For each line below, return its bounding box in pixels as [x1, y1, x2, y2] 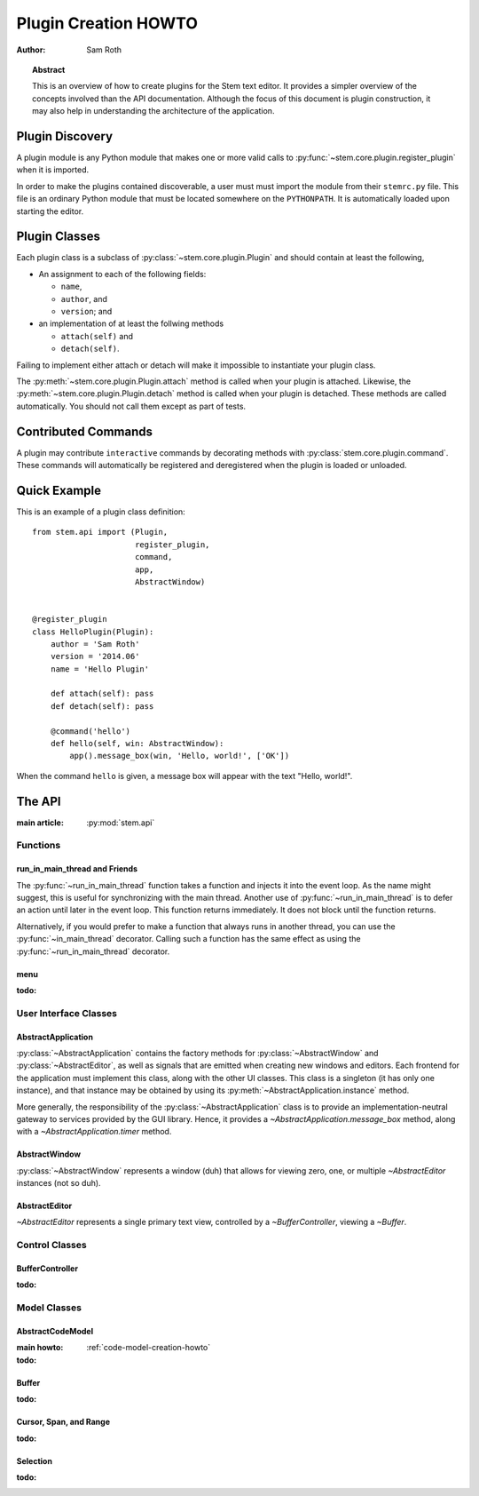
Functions [16, 840, 61, 852]
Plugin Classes [16, 229, 101, 244]
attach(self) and [60, 330, 133, 341]
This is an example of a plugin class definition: [16, 506, 185, 517]
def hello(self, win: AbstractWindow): [50, 738, 224, 749]
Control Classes [16, 1239, 88, 1252]
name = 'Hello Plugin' [50, 664, 150, 674]
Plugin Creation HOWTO [16, 13, 199, 33]
